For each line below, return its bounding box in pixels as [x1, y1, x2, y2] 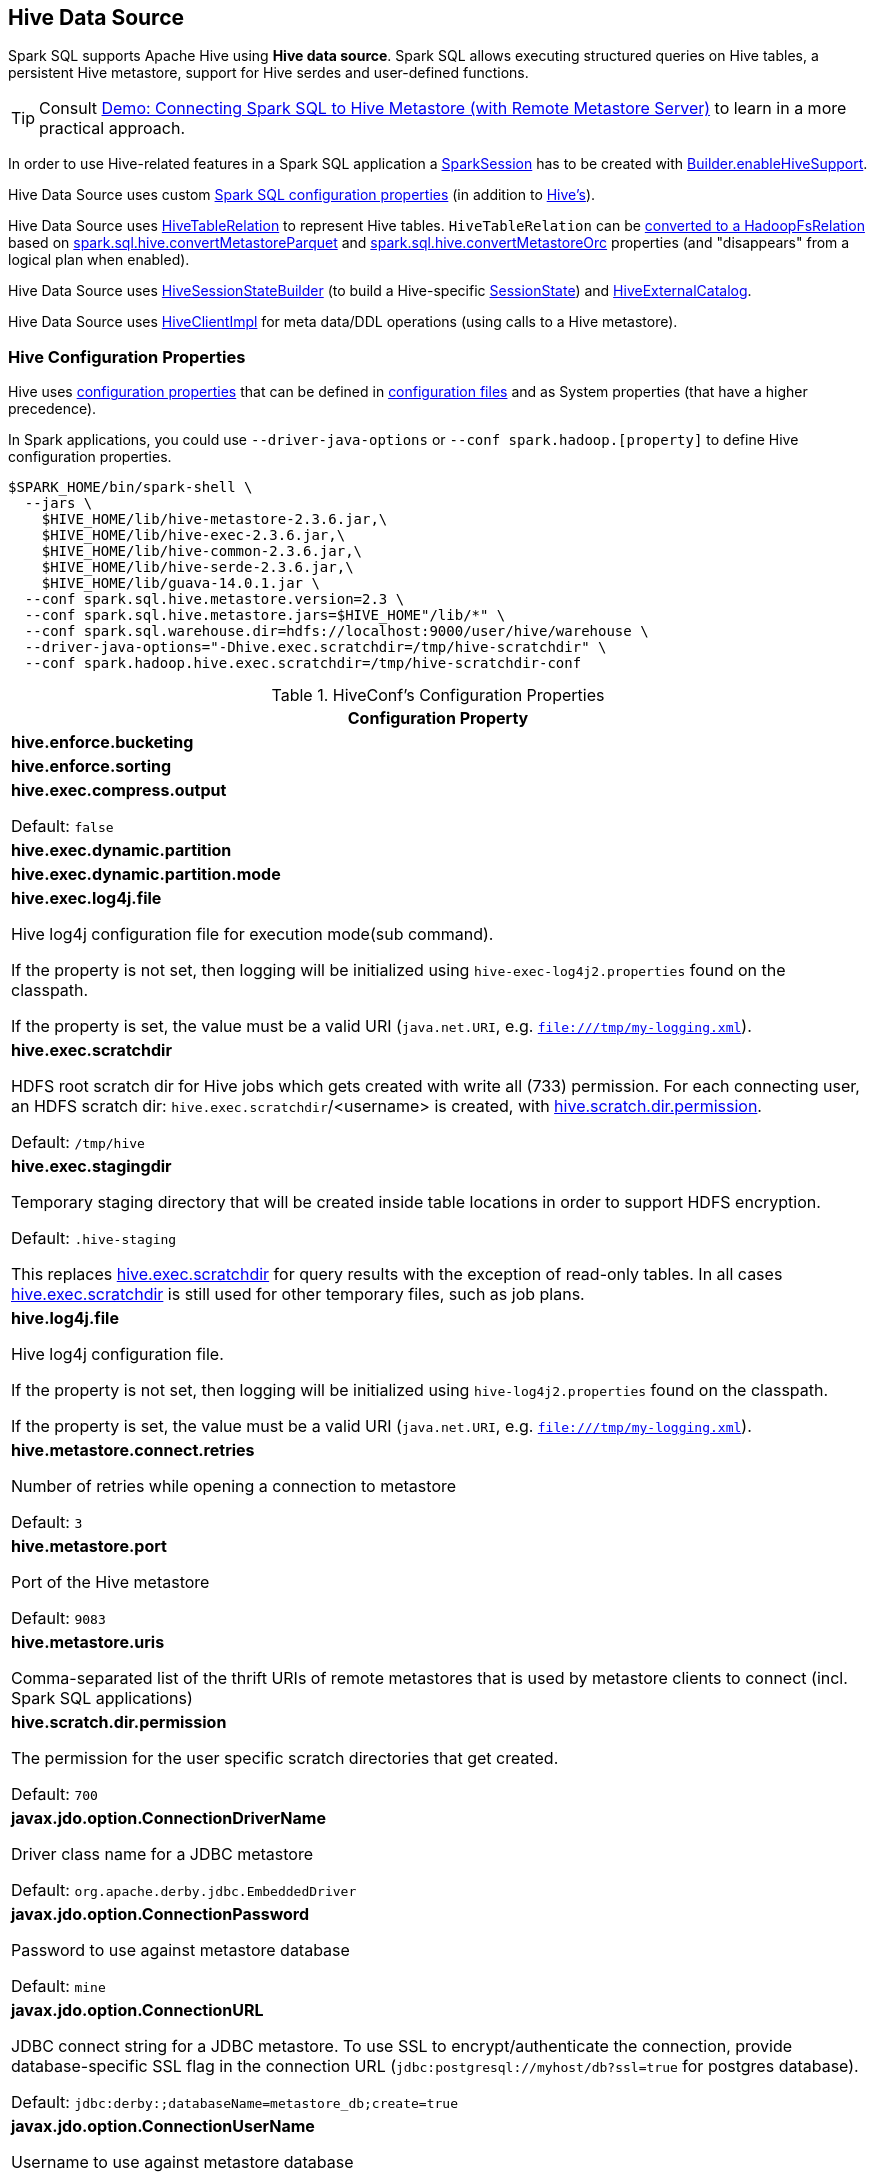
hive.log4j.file [11, 1308, 119, 1329]
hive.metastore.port [11, 1536, 167, 1557]
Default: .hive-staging [11, 1228, 177, 1249]
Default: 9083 [11, 1608, 106, 1629]
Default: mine [11, 1976, 106, 1997]
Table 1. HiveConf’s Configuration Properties [271, 685, 605, 706]
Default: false [11, 816, 114, 837]
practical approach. [39, 118, 185, 139]
